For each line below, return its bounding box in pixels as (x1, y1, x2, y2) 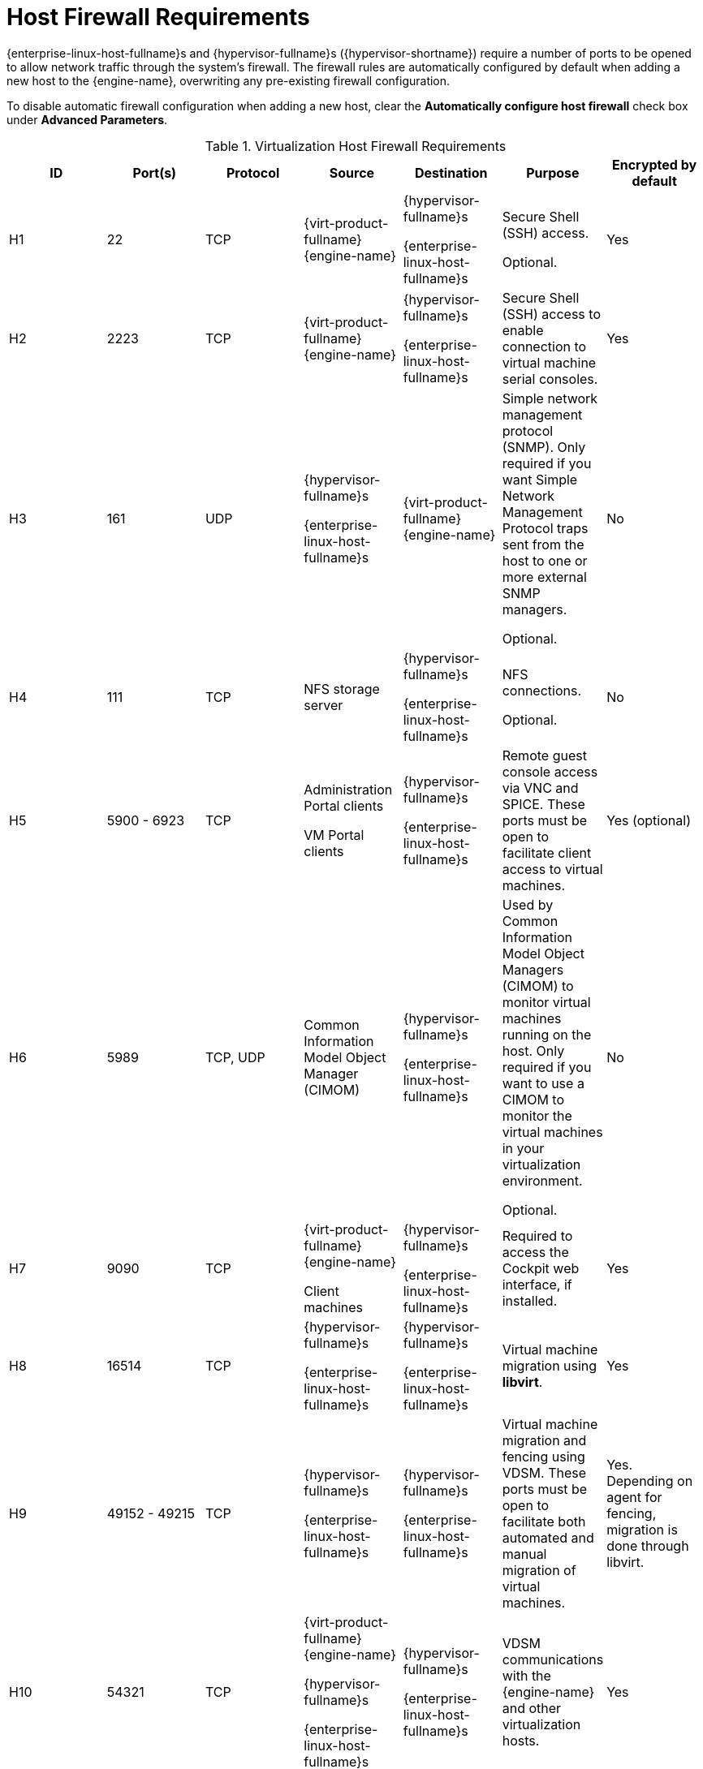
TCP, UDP (205, 1048, 265, 1065)
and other (502, 1699, 562, 1716)
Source (329, 164, 375, 181)
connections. (502, 682, 582, 699)
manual (502, 1545, 547, 1562)
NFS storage (304, 680, 380, 697)
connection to (502, 338, 587, 355)
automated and (502, 1529, 594, 1546)
